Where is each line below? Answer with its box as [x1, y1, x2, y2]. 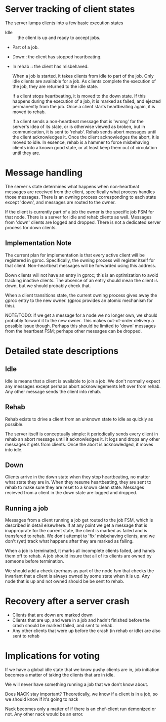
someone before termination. [5, 558, 64, 564]
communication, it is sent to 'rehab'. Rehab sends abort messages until [12, 128, 157, 134]
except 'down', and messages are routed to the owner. [5, 199, 116, 205]
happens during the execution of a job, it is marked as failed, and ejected [12, 98, 161, 104]
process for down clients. [5, 224, 57, 230]
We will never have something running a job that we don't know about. [5, 681, 148, 687]
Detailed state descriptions [5, 345, 119, 356]
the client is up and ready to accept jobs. [17, 35, 101, 41]
